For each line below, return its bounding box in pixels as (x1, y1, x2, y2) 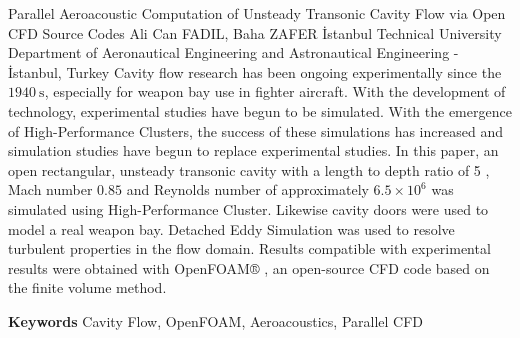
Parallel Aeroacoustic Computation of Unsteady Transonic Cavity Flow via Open (8, 3, 506, 23)
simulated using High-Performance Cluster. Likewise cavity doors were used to (8, 198, 489, 219)
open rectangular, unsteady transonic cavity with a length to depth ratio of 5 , (8, 159, 490, 180)
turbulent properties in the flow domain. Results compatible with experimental (8, 238, 491, 259)
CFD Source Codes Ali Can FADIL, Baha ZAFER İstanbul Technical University (8, 22, 502, 43)
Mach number (8, 179, 93, 200)
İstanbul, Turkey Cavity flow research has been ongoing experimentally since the (8, 61, 502, 82)
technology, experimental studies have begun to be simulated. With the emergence (8, 100, 512, 121)
